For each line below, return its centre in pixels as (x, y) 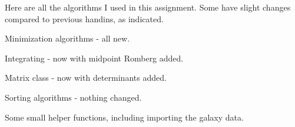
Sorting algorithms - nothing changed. (73, 97)
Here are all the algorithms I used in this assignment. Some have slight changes (148, 7)
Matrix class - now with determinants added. (86, 78)
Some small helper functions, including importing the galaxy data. (124, 117)
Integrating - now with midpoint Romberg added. (94, 58)
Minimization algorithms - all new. (67, 38)
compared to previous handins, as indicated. (84, 18)
